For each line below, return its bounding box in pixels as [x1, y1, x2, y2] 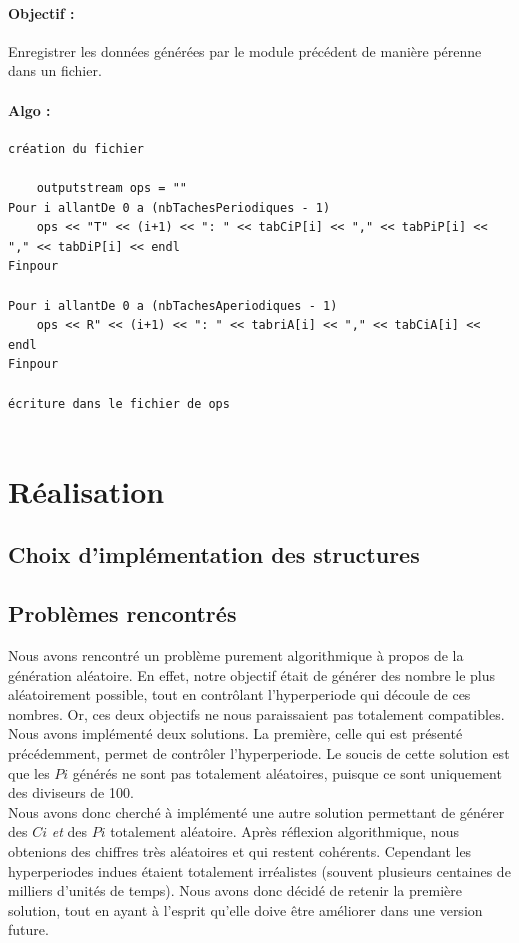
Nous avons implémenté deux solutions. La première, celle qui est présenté [8, 723, 463, 744]
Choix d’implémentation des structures [8, 539, 420, 570]
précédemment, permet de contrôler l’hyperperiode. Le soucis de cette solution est [8, 743, 510, 764]
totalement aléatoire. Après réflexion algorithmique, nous [110, 821, 459, 842]
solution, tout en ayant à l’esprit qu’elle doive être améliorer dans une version [8, 899, 483, 920]
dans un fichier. [8, 60, 102, 81]
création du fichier [8, 141, 145, 156]
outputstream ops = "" [36, 180, 187, 195]
